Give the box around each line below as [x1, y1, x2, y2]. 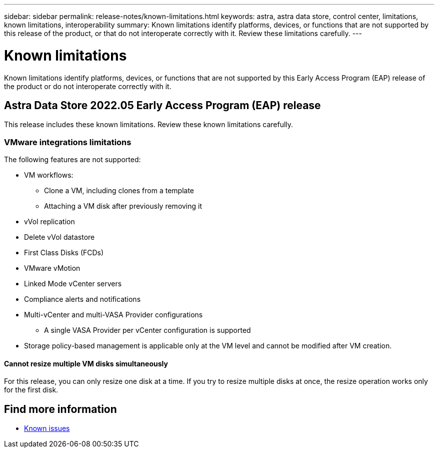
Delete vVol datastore [24, 233, 95, 242]
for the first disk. [4, 385, 58, 394]
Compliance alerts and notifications [24, 295, 141, 304]
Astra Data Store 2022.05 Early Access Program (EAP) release [4, 99, 321, 112]
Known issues [24, 424, 70, 433]
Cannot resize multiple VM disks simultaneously [4, 359, 168, 368]
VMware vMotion [24, 264, 80, 273]
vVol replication [24, 217, 75, 226]
